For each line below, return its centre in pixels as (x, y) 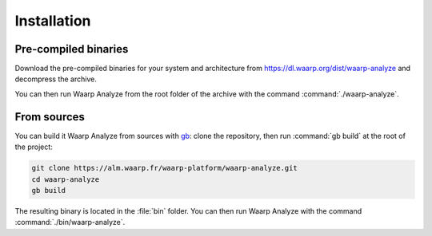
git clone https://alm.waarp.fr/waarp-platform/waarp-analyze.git (164, 168)
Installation (53, 21)
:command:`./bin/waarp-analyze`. (70, 222)
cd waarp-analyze (66, 179)
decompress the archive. (56, 79)
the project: (34, 147)
